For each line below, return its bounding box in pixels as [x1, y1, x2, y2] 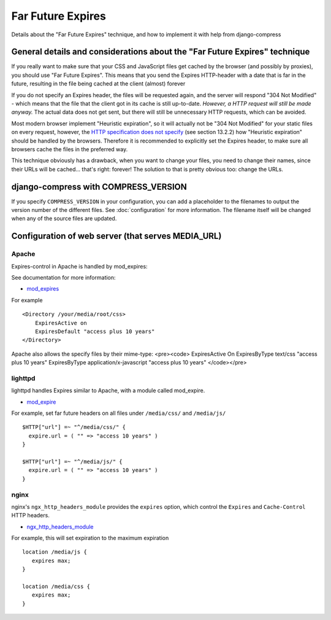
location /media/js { [22, 549, 87, 555]
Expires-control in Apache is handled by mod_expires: [11, 262, 148, 270]
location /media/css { [22, 583, 91, 590]
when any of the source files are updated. [11, 215, 117, 222]
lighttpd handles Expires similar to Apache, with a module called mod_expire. [11, 387, 205, 394]
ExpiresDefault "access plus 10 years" [34, 328, 155, 335]
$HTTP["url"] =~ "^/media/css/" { [22, 424, 126, 431]
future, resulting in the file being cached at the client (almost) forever [11, 80, 186, 87]
